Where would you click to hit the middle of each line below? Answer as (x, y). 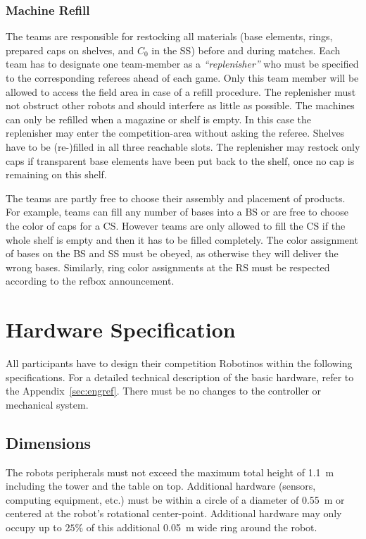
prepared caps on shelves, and (70, 50)
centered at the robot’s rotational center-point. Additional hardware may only (174, 513)
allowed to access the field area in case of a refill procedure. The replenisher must (181, 91)
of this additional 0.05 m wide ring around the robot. (202, 527)
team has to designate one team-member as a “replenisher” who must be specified (182, 64)
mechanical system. (47, 404)
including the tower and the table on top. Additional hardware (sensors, (161, 486)
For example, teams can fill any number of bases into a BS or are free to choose (177, 212)
